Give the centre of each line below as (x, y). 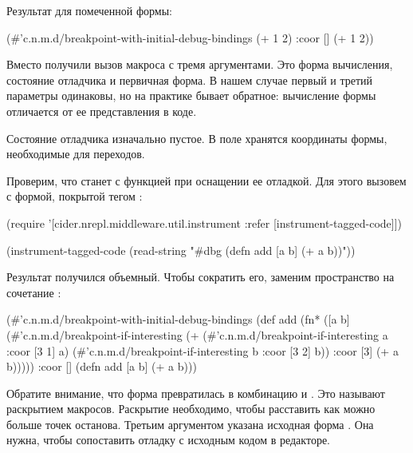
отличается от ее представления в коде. (102, 111)
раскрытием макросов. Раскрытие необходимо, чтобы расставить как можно (191, 409)
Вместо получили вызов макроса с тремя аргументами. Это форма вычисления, (200, 64)
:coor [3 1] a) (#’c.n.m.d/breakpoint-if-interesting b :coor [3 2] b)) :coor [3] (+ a (203, 350)
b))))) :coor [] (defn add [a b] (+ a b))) (102, 366)
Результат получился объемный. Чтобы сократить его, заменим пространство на (201, 277)
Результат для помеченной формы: (89, 10)
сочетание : (34, 292)
